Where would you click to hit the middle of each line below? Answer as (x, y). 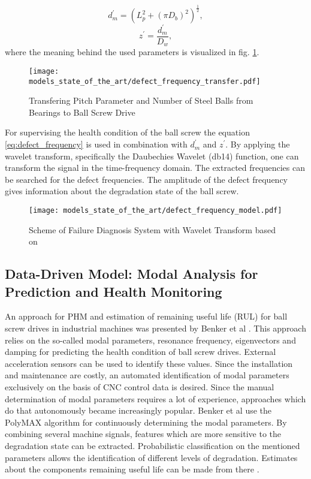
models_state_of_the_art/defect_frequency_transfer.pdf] (145, 81)
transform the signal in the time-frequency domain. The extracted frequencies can (155, 168)
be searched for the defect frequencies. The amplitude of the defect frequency (147, 179)
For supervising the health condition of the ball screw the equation (127, 132)
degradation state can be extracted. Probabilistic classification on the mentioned (153, 445)
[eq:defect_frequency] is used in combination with (96, 144)
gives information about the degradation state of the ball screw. (122, 191)
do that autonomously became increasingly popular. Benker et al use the (138, 410)
